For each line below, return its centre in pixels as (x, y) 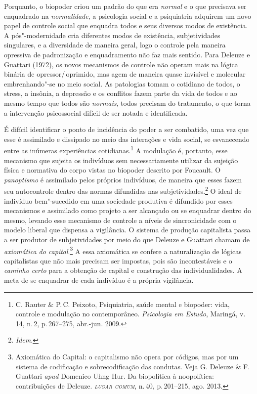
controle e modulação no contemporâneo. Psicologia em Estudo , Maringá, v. (130, 314)
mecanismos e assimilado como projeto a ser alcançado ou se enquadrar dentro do (128, 210)
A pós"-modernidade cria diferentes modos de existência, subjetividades (112, 35)
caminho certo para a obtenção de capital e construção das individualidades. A (123, 270)
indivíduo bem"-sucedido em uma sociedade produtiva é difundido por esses (118, 200)
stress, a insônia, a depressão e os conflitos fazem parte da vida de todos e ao (121, 93)
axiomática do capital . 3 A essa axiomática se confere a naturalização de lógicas (123, 250)
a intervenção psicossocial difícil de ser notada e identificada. (96, 112)
